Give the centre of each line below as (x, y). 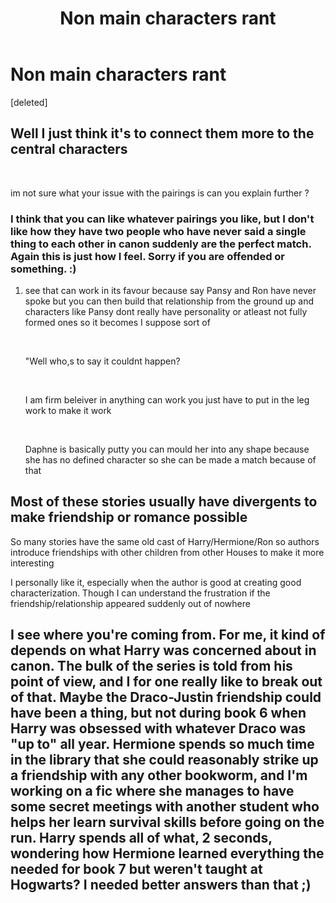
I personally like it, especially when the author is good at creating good (156, 582)
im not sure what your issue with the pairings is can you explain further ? (160, 193)
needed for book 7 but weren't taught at (136, 869)
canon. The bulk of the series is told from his (151, 666)
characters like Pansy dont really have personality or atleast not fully (166, 312)
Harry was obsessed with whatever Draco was (158, 728)
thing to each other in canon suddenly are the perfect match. (161, 244)
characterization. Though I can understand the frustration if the (140, 593)
